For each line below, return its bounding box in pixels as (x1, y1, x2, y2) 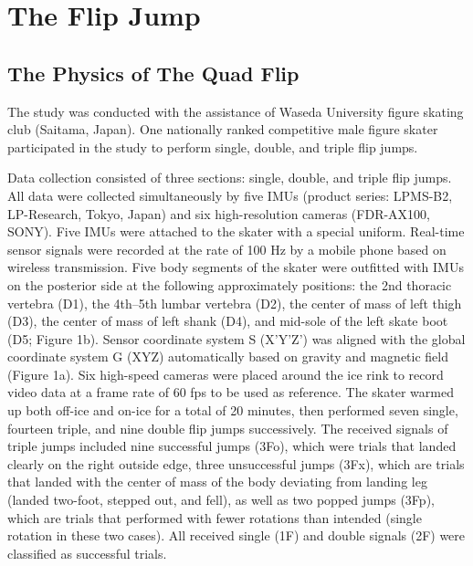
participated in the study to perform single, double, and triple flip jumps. (7, 137, 418, 156)
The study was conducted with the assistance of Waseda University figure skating (7, 101, 464, 121)
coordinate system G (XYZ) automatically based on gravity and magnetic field (7, 347, 449, 366)
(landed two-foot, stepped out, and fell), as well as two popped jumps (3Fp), (7, 490, 435, 509)
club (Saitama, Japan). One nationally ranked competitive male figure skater (7, 120, 438, 139)
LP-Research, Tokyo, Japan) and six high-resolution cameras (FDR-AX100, (7, 204, 431, 223)
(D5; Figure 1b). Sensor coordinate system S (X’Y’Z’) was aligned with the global (7, 329, 466, 348)
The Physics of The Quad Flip (7, 58, 300, 87)
